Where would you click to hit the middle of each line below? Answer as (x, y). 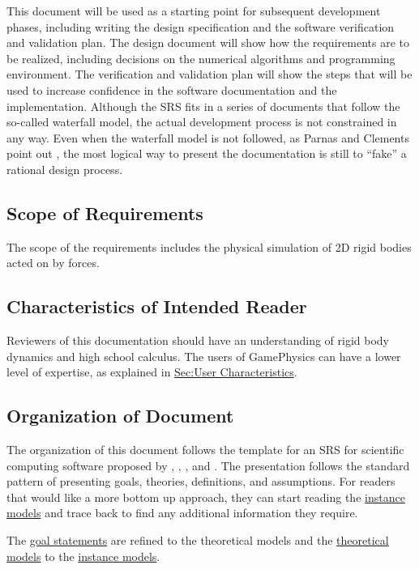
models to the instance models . (83, 556)
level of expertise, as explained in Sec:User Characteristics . (152, 372)
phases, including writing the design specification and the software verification (201, 26)
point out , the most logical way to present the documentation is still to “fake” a (207, 153)
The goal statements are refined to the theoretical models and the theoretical (198, 540)
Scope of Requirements (105, 212)
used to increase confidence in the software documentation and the (172, 89)
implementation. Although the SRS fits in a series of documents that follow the (203, 106)
